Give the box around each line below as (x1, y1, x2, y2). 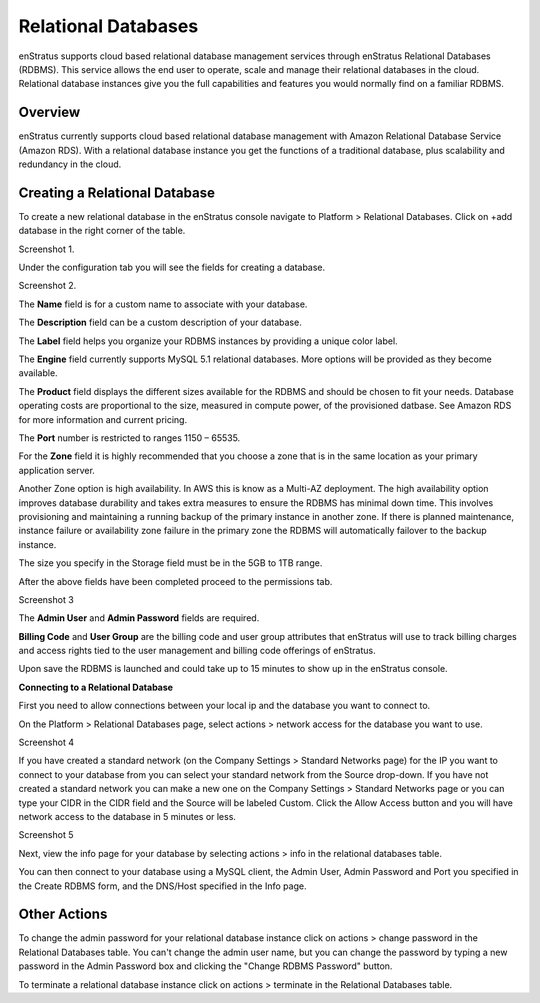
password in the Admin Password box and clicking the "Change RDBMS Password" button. (18, 960, 393, 972)
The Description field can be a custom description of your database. (18, 316, 302, 329)
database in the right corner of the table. (18, 225, 186, 237)
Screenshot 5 (18, 829, 74, 841)
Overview (18, 104, 81, 121)
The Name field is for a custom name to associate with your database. (18, 298, 308, 310)
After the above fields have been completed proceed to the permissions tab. (18, 575, 333, 587)
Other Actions (18, 906, 108, 923)
